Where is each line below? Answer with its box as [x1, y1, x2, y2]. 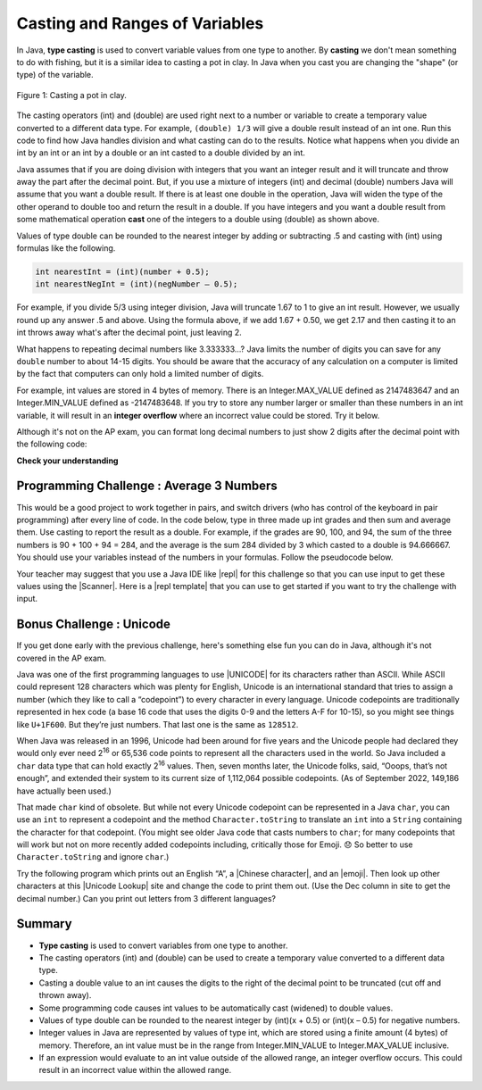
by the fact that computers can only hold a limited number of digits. [16, 369, 264, 379]
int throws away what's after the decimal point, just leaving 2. [16, 327, 243, 338]
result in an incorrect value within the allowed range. [38, 1065, 232, 1076]
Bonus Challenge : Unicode [16, 617, 171, 632]
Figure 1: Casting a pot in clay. [16, 89, 127, 100]
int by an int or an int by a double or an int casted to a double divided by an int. [16, 147, 305, 158]
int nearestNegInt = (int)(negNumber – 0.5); [35, 279, 238, 289]
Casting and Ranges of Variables [16, 13, 264, 33]
